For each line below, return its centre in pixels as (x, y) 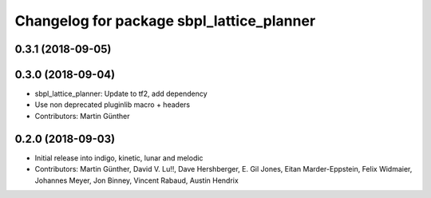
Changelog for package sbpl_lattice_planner (165, 21)
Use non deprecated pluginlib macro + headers (113, 105)
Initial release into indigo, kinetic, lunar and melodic (119, 158)
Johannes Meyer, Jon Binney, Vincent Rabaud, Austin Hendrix (136, 180)
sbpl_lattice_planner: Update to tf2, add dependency (121, 94)
